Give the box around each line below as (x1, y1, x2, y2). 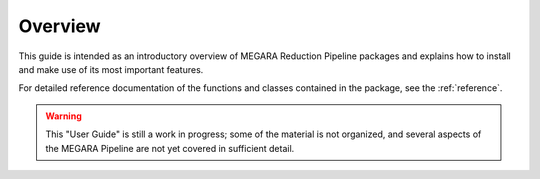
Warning (45, 110, 82, 122)
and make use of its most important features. (18, 63, 204, 75)
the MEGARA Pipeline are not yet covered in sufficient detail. (45, 142, 295, 154)
